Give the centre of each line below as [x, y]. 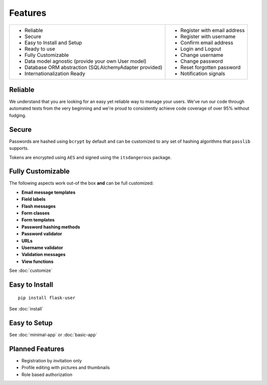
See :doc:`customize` [31, 271]
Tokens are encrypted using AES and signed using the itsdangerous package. [90, 157]
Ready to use [40, 48]
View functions [38, 261]
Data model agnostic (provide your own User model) [86, 61]
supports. [19, 148]
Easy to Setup [31, 323]
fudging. [18, 115]
